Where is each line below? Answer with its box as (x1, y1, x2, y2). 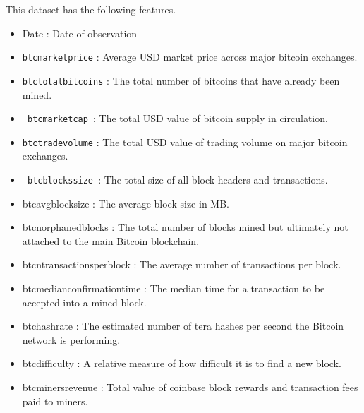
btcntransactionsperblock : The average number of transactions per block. (22, 257, 341, 272)
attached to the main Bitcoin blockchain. (22, 233, 200, 248)
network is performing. (22, 332, 121, 347)
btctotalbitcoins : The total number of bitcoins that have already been (22, 73, 340, 88)
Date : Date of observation (22, 25, 138, 40)
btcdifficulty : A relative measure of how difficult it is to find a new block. (22, 356, 341, 371)
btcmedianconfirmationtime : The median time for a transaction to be (22, 281, 325, 296)
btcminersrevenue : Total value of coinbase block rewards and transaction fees (22, 380, 358, 394)
